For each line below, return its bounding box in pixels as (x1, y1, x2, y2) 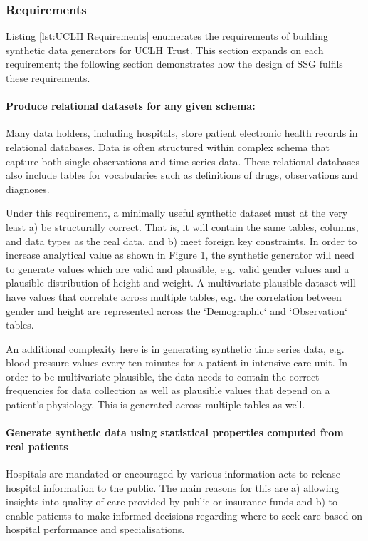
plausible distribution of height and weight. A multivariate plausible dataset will (6, 275, 356, 290)
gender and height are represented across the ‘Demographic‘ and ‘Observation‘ (6, 303, 347, 318)
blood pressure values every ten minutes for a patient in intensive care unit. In (6, 355, 348, 370)
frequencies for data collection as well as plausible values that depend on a (6, 383, 330, 398)
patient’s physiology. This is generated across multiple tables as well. (6, 397, 305, 412)
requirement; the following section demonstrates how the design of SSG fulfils (6, 56, 343, 71)
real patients (6, 438, 68, 453)
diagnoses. (6, 181, 50, 196)
